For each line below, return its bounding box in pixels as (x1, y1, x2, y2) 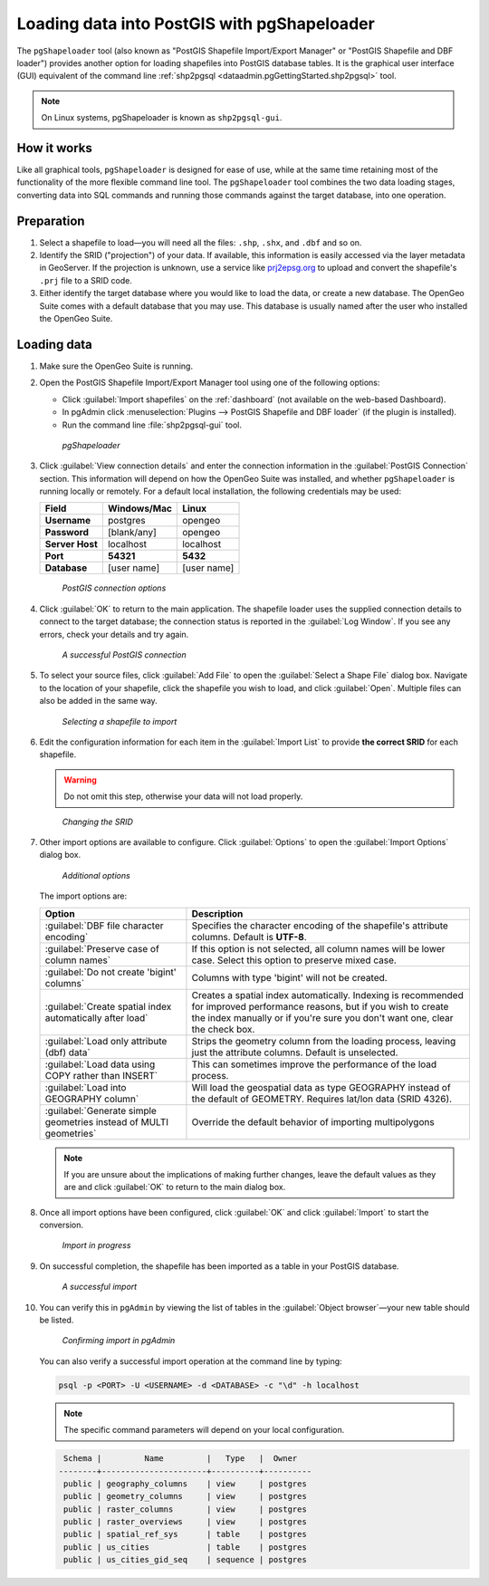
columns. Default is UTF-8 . (191, 930, 307, 943)
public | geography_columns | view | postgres (63, 1478, 307, 1489)
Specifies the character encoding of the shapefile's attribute (191, 919, 448, 932)
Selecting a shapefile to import (62, 716, 177, 726)
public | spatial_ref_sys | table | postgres (63, 1529, 307, 1540)
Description (191, 907, 244, 919)
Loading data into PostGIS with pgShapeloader (16, 14, 375, 34)
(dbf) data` (44, 1046, 91, 1059)
